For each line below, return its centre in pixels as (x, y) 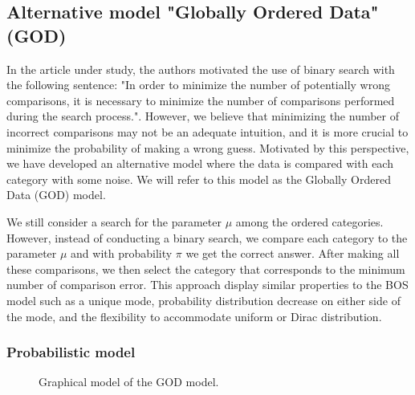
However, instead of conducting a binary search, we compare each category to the (207, 237)
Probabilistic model (71, 352)
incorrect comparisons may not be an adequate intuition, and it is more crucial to (207, 131)
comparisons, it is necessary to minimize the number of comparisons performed (201, 100)
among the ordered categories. (309, 221)
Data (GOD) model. (56, 195)
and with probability (122, 253)
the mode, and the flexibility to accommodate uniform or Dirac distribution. (194, 316)
